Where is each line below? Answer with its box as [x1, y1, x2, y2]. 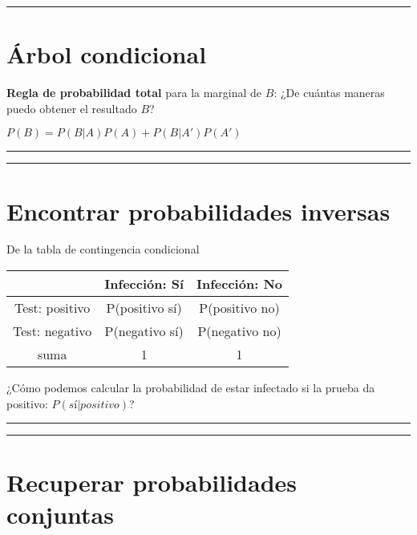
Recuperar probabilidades [6, 466, 297, 499]
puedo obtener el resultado [6, 99, 137, 116]
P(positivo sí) [106, 298, 182, 318]
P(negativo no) [197, 322, 281, 341]
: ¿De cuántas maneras [273, 84, 385, 101]
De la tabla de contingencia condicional [6, 241, 200, 257]
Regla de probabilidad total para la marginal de [6, 84, 262, 101]
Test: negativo [13, 322, 92, 341]
